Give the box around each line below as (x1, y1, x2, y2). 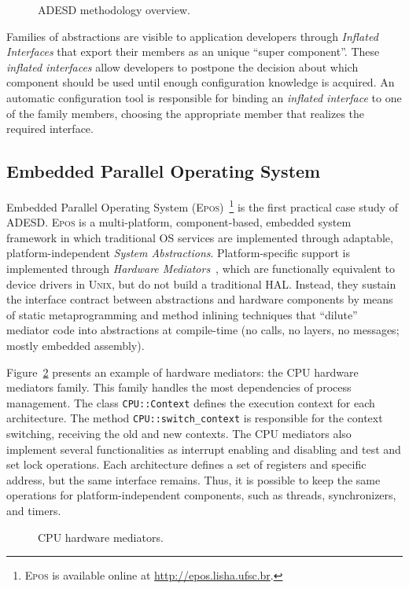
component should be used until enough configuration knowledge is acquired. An (6, 74, 395, 90)
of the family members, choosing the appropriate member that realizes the (6, 105, 365, 121)
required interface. (6, 120, 94, 137)
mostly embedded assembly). (6, 337, 145, 353)
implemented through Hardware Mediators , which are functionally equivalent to (6, 260, 396, 276)
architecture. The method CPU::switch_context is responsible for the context (6, 410, 383, 426)
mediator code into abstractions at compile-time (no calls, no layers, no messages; (6, 322, 400, 338)
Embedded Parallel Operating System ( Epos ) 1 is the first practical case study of (6, 196, 399, 215)
